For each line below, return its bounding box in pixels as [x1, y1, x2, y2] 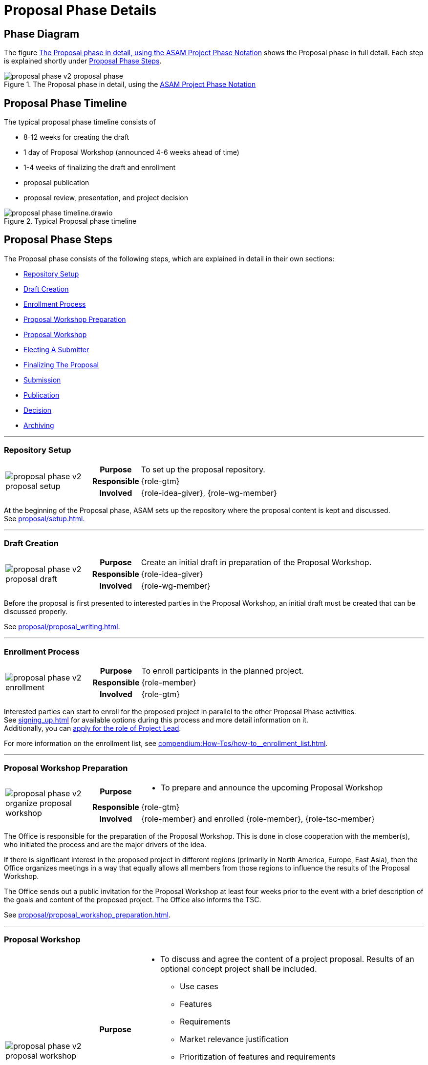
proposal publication [23, 178, 89, 187]
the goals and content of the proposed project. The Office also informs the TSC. [4, 895, 261, 904]
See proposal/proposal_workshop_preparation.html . [4, 910, 171, 919]
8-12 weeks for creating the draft [23, 133, 129, 142]
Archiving [23, 421, 54, 429]
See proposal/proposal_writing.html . [4, 622, 120, 631]
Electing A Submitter [23, 345, 89, 354]
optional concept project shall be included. [160, 963, 317, 974]
